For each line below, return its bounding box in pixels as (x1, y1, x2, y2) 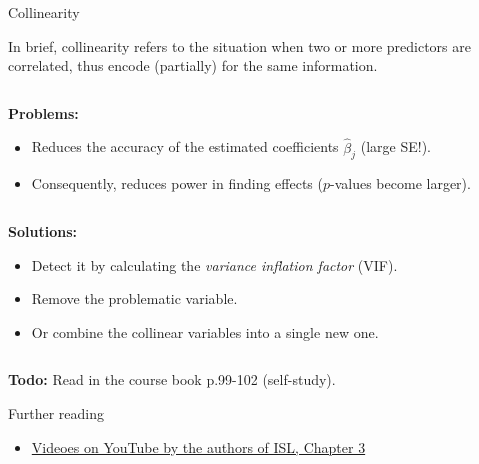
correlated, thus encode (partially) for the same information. (8, 55, 378, 76)
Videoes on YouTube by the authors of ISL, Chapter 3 (31, 436, 366, 457)
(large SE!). (360, 136, 431, 157)
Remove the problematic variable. (31, 288, 238, 309)
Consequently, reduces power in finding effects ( (31, 173, 323, 194)
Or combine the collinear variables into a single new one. (31, 321, 379, 342)
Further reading (8, 402, 105, 423)
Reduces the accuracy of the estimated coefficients (31, 136, 339, 157)
